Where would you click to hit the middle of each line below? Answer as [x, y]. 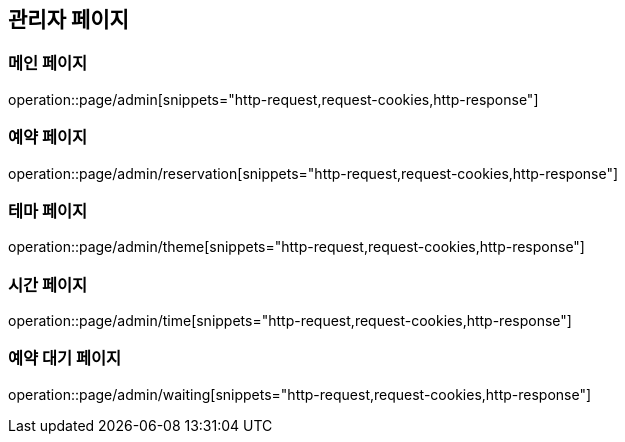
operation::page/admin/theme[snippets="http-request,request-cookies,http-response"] [296, 247]
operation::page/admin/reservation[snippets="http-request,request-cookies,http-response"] [313, 173]
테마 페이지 [48, 210]
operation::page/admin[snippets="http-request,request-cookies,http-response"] [273, 99]
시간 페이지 [48, 284]
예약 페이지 [48, 137]
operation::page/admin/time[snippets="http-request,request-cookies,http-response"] [290, 321]
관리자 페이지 [68, 19]
